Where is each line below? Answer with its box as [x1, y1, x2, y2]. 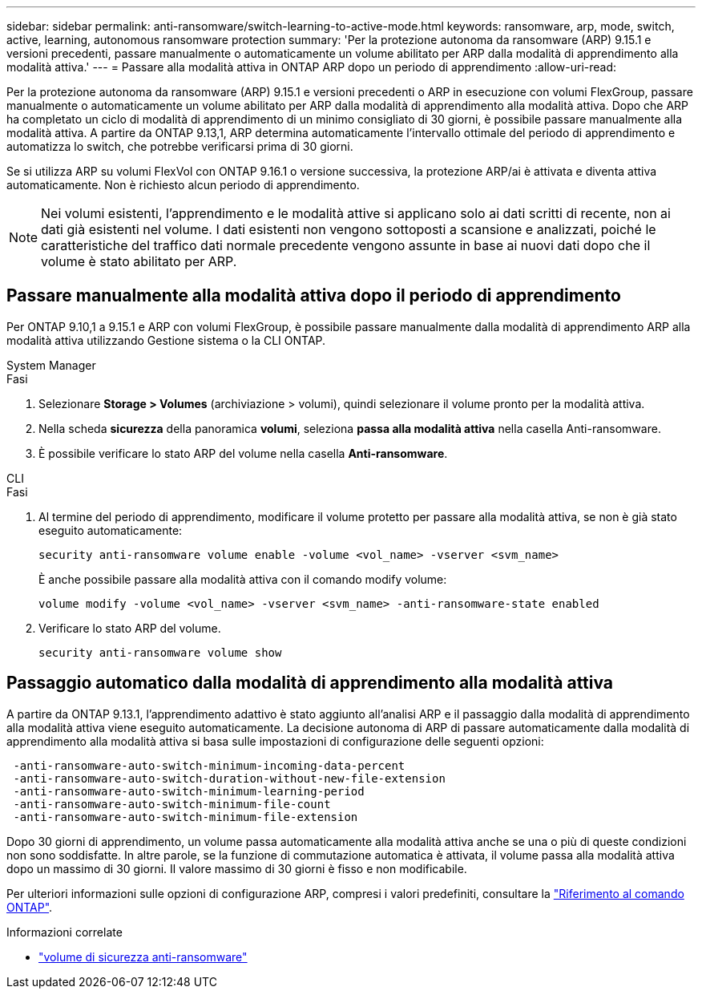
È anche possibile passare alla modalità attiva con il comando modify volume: [38, 572, 447, 586]
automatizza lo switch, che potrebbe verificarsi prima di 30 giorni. [6, 140, 353, 153]
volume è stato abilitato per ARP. [41, 253, 237, 269]
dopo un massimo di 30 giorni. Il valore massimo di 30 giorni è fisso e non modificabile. [6, 861, 467, 876]
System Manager [6, 358, 96, 372]
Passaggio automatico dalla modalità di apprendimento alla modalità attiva [6, 673, 614, 694]
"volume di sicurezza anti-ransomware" [38, 949, 248, 964]
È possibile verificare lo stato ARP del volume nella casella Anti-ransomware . [38, 446, 448, 460]
